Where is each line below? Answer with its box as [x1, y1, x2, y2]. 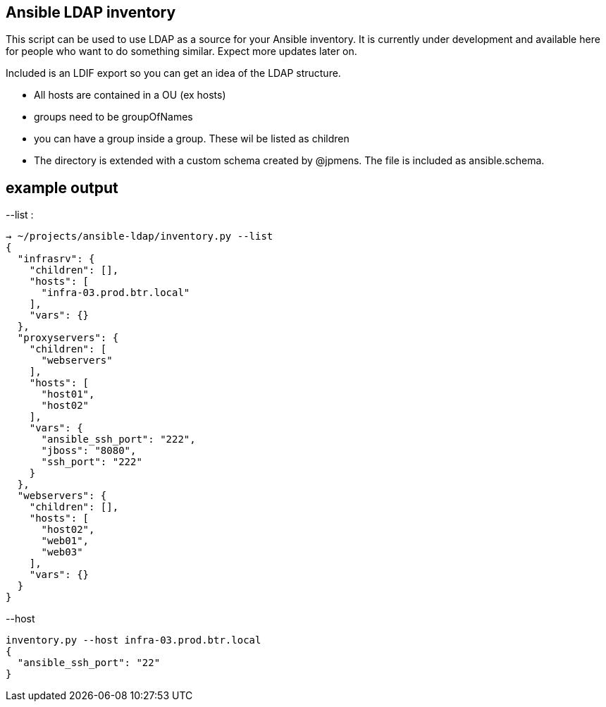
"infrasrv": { [17, 253, 95, 265]
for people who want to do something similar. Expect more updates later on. [6, 45, 357, 58]
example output [6, 178, 118, 197]
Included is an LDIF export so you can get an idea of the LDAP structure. [6, 67, 341, 80]
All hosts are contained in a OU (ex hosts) [34, 89, 226, 102]
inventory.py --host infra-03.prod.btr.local [6, 634, 261, 646]
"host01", [41, 388, 95, 400]
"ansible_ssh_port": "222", [41, 434, 196, 445]
